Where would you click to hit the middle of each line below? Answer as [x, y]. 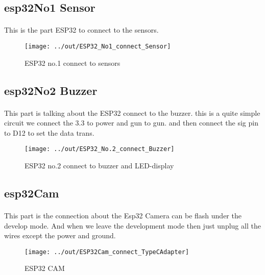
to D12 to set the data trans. [49, 132]
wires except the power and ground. [60, 235]
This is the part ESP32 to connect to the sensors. [81, 30]
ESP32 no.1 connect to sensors [73, 62]
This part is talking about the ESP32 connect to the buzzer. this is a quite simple [132, 112]
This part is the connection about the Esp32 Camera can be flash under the [123, 215]
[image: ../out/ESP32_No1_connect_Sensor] [98, 46]
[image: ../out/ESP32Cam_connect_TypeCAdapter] [107, 252]
